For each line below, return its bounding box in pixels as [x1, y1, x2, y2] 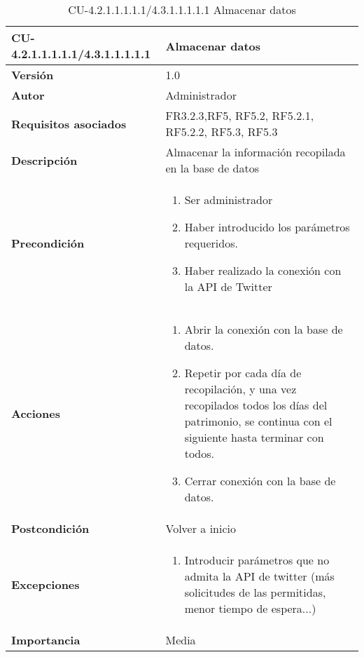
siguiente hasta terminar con [184, 429, 324, 445]
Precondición [11, 235, 85, 251]
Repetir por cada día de [184, 365, 302, 381]
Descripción [11, 151, 78, 168]
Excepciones [11, 576, 80, 592]
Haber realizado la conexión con [184, 262, 342, 278]
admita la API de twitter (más [184, 568, 335, 584]
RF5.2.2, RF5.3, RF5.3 [165, 123, 278, 140]
